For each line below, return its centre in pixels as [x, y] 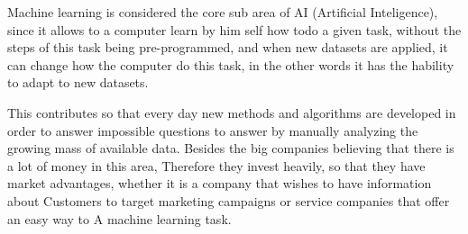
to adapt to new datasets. [78, 82]
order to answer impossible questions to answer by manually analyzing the [213, 130]
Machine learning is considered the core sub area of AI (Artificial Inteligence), [223, 12]
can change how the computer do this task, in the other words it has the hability [231, 64]
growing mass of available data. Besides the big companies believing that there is [231, 148]
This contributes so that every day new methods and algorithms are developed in [232, 112]
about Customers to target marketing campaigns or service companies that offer [229, 200]
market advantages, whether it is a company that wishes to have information [220, 183]
